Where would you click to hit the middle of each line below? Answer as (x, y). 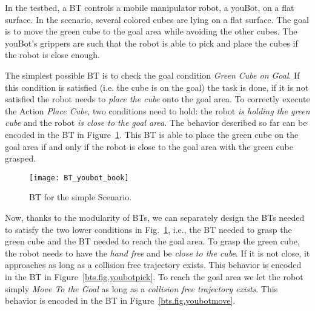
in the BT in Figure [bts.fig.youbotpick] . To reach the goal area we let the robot (154, 276)
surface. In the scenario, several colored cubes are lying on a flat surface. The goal (157, 19)
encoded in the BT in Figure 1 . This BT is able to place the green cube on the (152, 134)
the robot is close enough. (52, 55)
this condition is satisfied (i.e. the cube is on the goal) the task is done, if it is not (157, 87)
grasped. (21, 158)
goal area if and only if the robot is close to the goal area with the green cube (149, 146)
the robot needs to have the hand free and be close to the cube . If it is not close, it (157, 253)
